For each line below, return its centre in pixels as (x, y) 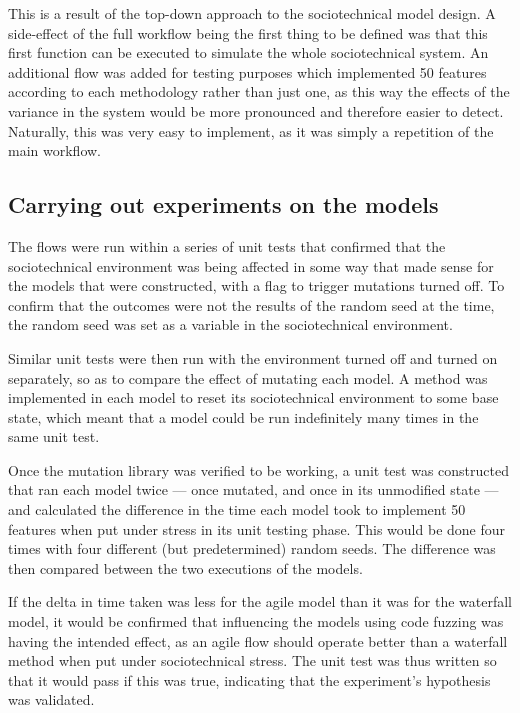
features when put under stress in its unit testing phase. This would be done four (257, 528)
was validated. (51, 699)
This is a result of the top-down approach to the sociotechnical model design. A (252, 13)
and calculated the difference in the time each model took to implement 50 (237, 509)
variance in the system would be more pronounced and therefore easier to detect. (256, 110)
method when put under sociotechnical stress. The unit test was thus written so (252, 660)
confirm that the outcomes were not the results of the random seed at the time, (251, 304)
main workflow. (54, 150)
